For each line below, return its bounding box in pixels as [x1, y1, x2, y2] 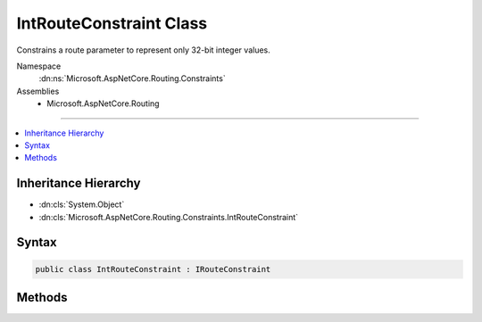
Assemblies [16, 86, 60, 96]
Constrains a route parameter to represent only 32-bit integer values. [16, 45, 271, 55]
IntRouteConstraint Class [16, 13, 208, 33]
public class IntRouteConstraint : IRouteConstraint [35, 264, 271, 274]
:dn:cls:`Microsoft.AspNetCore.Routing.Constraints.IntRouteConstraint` [38, 211, 299, 222]
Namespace [16, 61, 62, 71]
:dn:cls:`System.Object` [38, 199, 125, 210]
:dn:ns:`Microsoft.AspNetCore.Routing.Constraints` [38, 73, 227, 84]
